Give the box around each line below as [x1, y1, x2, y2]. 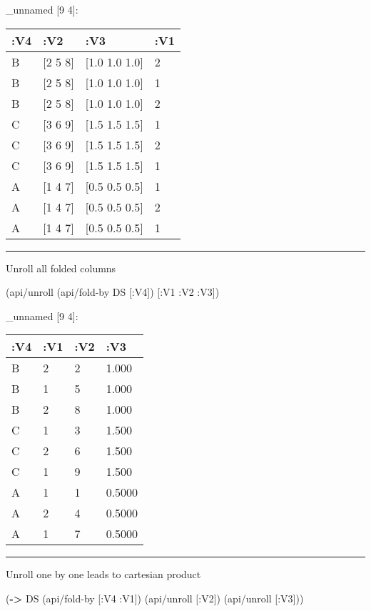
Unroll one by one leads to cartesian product [6, 567, 201, 582]
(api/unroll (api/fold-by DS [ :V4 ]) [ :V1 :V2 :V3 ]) [6, 284, 220, 299]
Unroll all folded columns [6, 260, 116, 275]
